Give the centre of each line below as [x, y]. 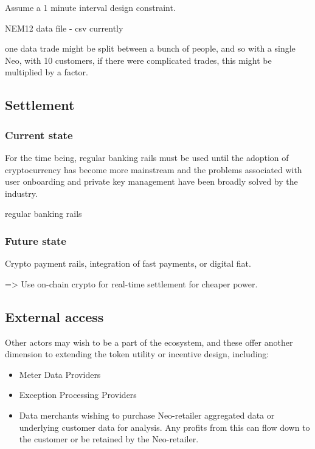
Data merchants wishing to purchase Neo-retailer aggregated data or [147, 415]
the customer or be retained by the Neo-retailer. [109, 439]
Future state [36, 240]
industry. [21, 193]
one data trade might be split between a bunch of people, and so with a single [150, 48]
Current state [39, 135]
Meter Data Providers [60, 374]
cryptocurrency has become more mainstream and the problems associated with [154, 169]
